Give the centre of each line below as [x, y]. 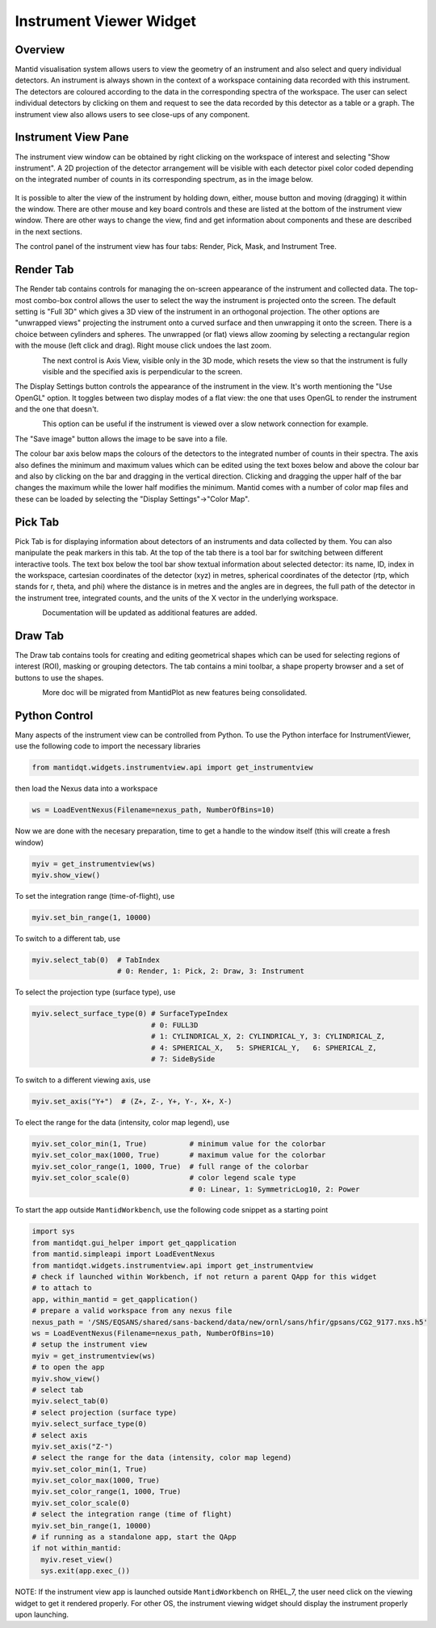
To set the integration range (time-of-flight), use [95, 896]
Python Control [54, 715]
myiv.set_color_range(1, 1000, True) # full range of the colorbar [170, 1166]
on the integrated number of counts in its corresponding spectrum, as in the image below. [164, 179]
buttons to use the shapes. [59, 677]
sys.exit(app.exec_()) [86, 1571]
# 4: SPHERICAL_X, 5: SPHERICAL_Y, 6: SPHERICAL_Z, [264, 1048]
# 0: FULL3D [174, 1025]
